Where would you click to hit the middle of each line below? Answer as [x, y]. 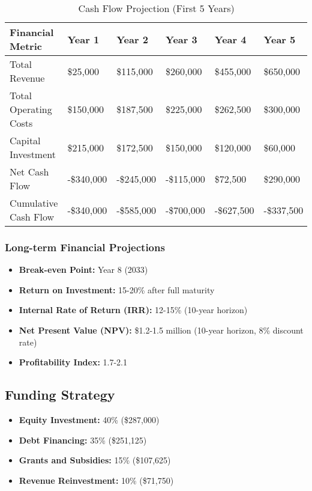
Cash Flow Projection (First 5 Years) [156, 8]
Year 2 [132, 39]
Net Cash [29, 172]
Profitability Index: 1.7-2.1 [73, 362]
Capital [25, 140]
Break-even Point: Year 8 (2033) [83, 270]
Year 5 [280, 39]
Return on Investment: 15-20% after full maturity [117, 289]
